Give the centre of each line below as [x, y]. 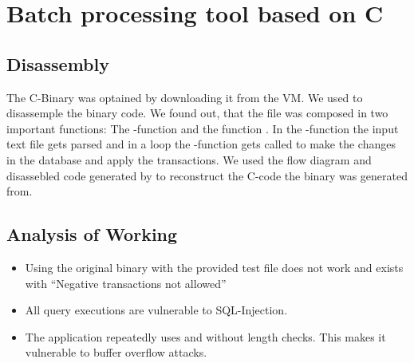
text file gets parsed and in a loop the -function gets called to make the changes [201, 144]
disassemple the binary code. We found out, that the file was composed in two [197, 113]
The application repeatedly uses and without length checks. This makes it [205, 336]
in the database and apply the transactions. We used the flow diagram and [189, 159]
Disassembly [58, 63]
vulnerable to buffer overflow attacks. [116, 352]
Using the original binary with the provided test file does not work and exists [214, 267]
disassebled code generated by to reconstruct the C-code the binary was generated [207, 175]
